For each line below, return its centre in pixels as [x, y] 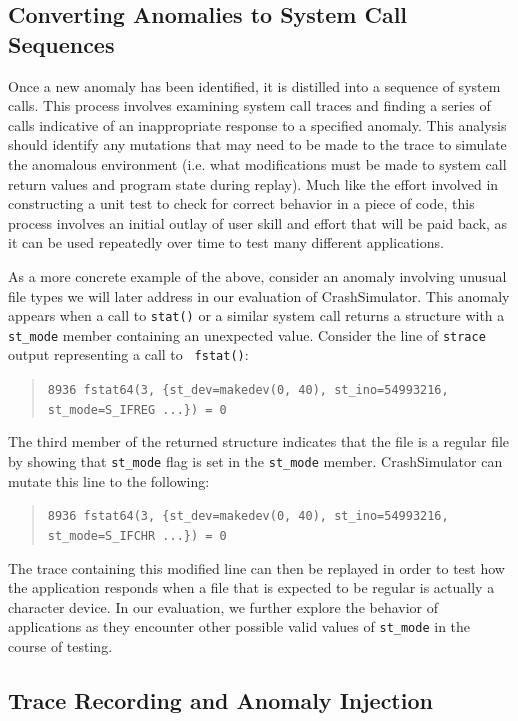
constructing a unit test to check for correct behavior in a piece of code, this [241, 203]
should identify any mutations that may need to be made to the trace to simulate [257, 144]
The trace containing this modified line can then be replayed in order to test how [256, 567]
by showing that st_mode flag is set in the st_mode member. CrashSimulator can [255, 461]
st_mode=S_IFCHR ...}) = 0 [137, 535]
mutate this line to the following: [109, 480]
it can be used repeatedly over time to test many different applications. [226, 242]
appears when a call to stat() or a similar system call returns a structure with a [256, 315]
